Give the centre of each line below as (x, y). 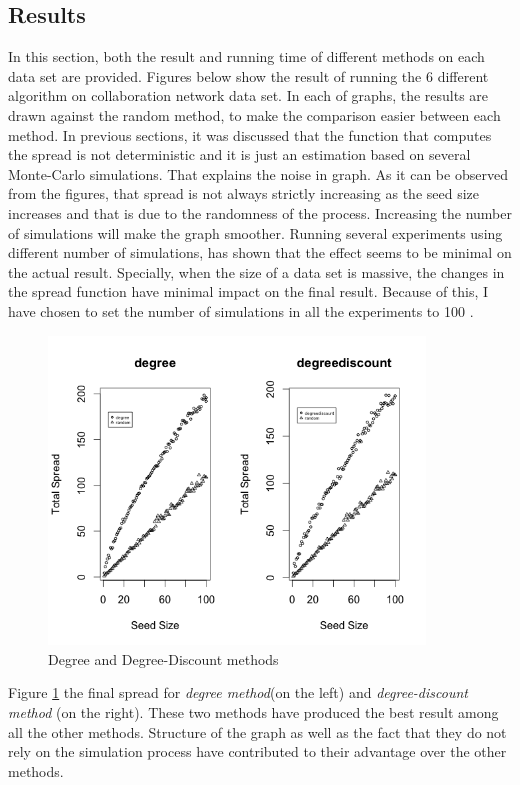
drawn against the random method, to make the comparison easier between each (254, 114)
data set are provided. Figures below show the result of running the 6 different (248, 75)
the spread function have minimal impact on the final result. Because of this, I (248, 291)
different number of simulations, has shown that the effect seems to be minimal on (260, 252)
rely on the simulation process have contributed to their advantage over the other (257, 751)
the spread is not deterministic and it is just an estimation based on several (239, 154)
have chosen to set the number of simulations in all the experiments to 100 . (241, 310)
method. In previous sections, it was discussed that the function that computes (250, 134)
